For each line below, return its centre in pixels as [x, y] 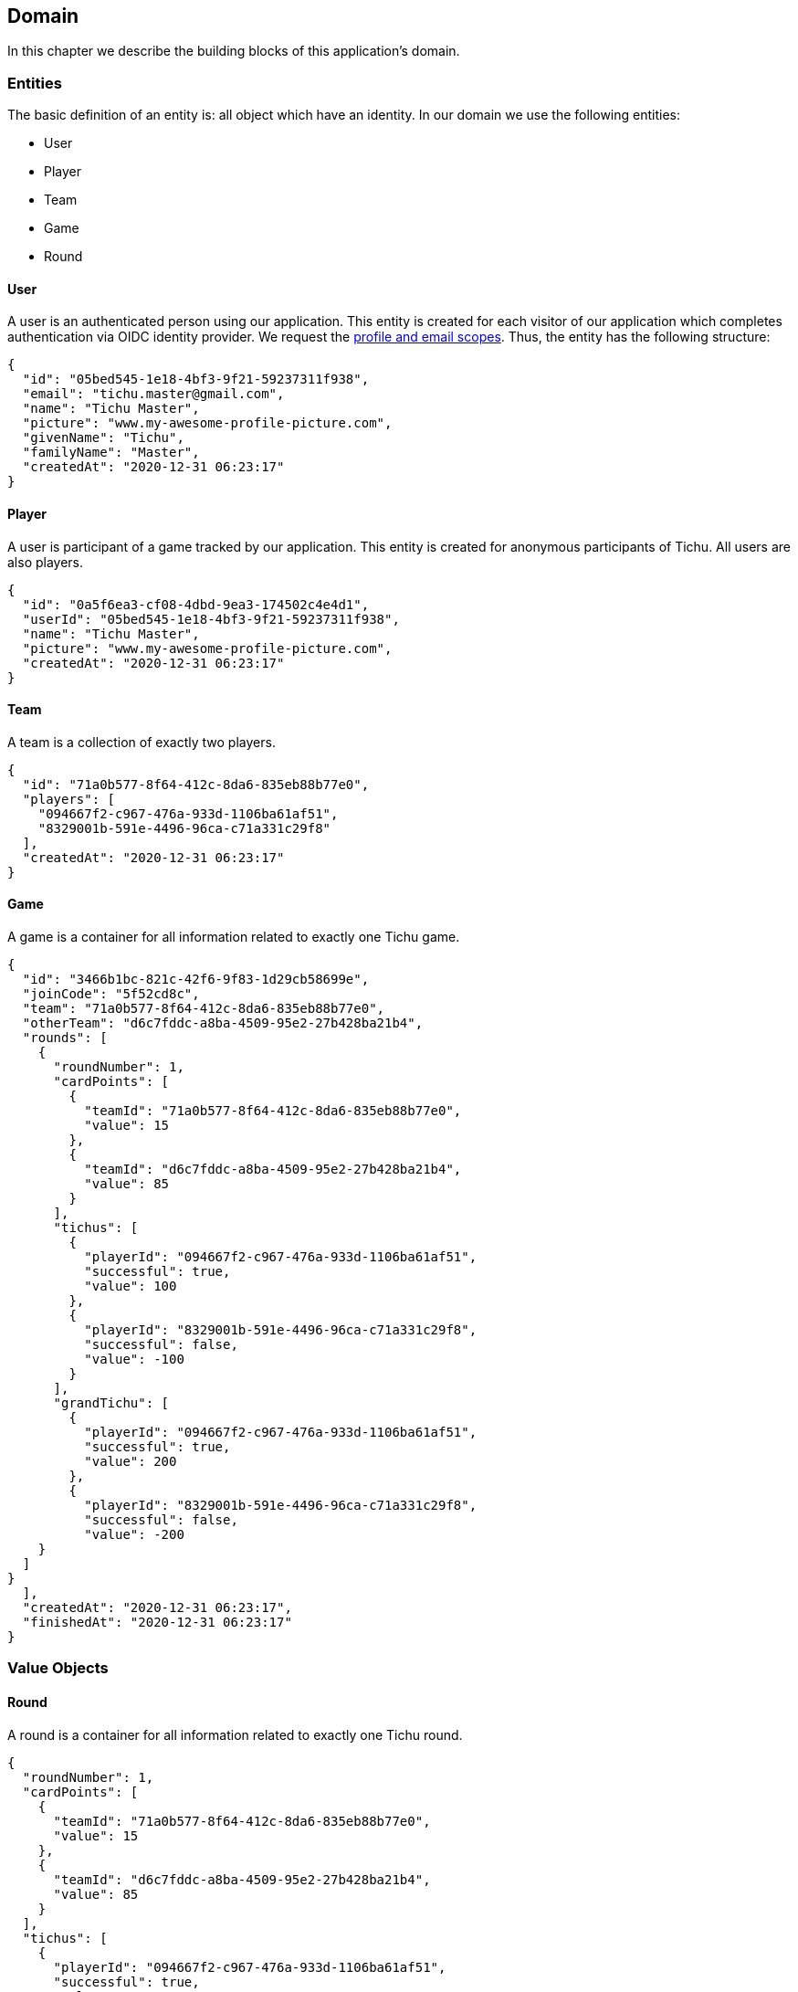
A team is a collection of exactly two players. [142, 742]
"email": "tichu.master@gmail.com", [153, 394]
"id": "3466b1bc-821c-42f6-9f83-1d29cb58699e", [196, 980]
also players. [46, 562]
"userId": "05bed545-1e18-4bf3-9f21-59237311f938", [211, 619]
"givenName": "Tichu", [103, 438]
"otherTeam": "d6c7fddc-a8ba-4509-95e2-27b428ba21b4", [223, 1023]
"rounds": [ [65, 1038]
